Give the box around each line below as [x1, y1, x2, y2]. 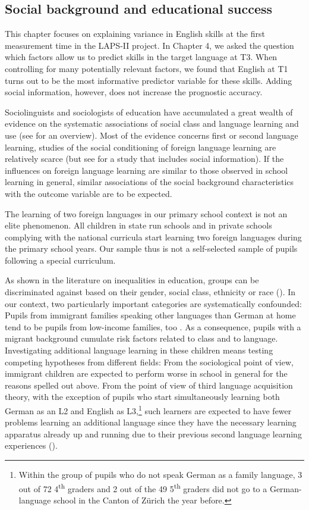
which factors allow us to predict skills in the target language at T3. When [5, 51, 278, 63]
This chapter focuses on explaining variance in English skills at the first [5, 27, 265, 40]
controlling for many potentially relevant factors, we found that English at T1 [5, 62, 288, 74]
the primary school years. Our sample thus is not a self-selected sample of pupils [5, 242, 298, 255]
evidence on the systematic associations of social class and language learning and [5, 117, 299, 130]
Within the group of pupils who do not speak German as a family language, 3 [18, 468, 302, 481]
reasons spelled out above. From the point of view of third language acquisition [5, 378, 293, 391]
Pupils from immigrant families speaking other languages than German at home [5, 309, 296, 321]
